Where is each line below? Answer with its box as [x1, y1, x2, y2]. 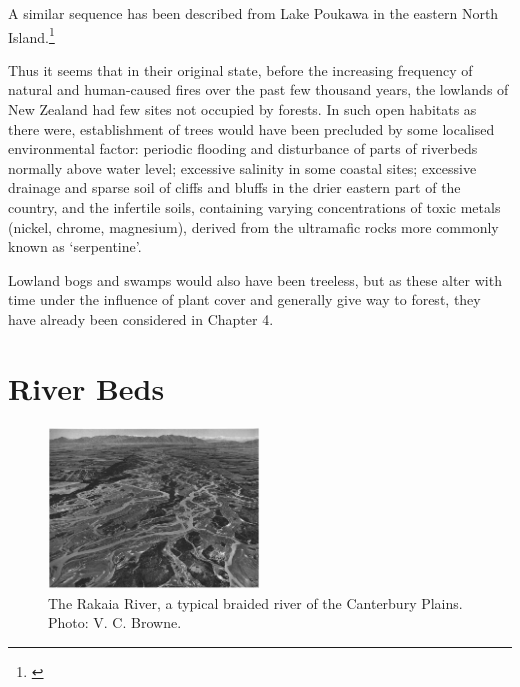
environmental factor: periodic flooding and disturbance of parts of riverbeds [8, 138, 478, 159]
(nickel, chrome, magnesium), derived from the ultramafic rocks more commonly [8, 216, 499, 237]
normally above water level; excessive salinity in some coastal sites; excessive [8, 157, 477, 178]
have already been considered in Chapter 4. [8, 308, 274, 329]
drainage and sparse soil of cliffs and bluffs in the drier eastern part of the [8, 177, 461, 198]
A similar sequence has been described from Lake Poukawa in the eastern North [8, 3, 499, 23]
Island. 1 [8, 23, 55, 47]
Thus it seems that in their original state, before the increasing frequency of [8, 59, 473, 80]
